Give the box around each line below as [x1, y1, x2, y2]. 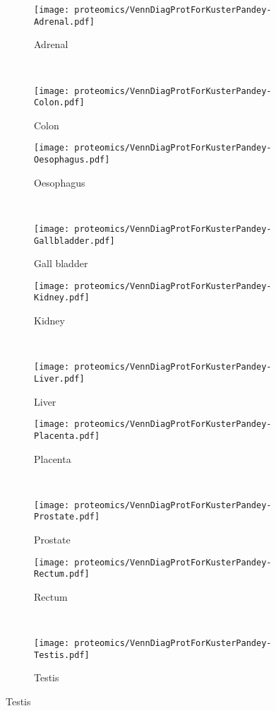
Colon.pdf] [34, 98, 85, 108]
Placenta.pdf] [34, 430, 100, 441]
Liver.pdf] [34, 373, 85, 384]
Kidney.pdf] [34, 293, 90, 303]
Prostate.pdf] [34, 512, 100, 522]
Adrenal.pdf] [34, 16, 95, 27]
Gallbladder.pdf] [34, 235, 115, 246]
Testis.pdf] [34, 650, 90, 660]
